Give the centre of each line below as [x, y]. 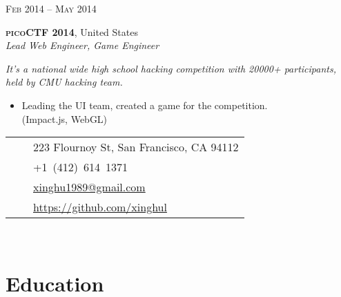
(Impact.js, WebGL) [65, 118]
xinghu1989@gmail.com [89, 187]
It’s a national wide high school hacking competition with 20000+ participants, [171, 68]
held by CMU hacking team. [64, 82]
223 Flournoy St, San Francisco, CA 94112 [136, 147]
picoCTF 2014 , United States [72, 31]
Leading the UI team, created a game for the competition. [145, 105]
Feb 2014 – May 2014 [51, 8]
